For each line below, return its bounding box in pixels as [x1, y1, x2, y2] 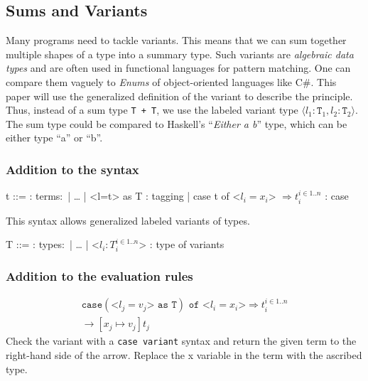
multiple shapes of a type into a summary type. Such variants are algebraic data [6, 46, 354, 61]
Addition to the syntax [6, 160, 139, 178]
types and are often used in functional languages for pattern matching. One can [6, 60, 351, 75]
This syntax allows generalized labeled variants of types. [6, 213, 250, 227]
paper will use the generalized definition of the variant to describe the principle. [6, 88, 353, 103]
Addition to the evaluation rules [6, 267, 193, 284]
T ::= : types [6, 237, 63, 252]
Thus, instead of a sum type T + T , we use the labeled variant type [6, 102, 298, 117]
